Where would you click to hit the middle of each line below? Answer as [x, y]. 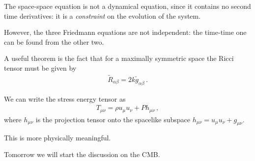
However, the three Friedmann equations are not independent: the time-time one [125, 32]
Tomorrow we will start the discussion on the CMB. [82, 154]
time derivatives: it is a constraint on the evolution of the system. [102, 15]
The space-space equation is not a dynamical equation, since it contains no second [127, 6]
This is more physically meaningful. [57, 138]
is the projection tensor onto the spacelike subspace [113, 119]
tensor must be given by [40, 67]
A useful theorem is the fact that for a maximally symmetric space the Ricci [119, 58]
